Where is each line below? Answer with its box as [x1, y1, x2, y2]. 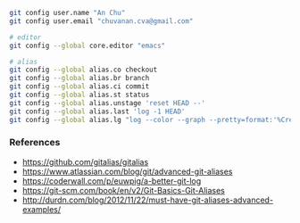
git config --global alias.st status [9, 90, 150, 99]
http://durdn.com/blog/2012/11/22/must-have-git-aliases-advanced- [21, 194, 274, 205]
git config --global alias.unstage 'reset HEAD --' [9, 98, 205, 107]
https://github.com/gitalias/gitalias [21, 156, 149, 167]
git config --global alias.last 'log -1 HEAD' [9, 107, 186, 116]
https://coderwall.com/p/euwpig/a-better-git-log [21, 175, 202, 186]
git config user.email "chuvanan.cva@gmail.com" [9, 16, 194, 26]
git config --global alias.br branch [9, 74, 150, 83]
